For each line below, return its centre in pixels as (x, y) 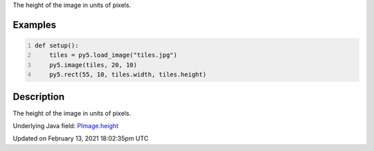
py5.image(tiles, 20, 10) (93, 65)
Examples (35, 25)
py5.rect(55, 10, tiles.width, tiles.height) (128, 75)
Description (39, 97)
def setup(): (57, 45)
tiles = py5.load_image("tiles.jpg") (114, 55)
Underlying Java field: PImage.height (66, 126)
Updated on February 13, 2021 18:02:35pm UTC (81, 139)
